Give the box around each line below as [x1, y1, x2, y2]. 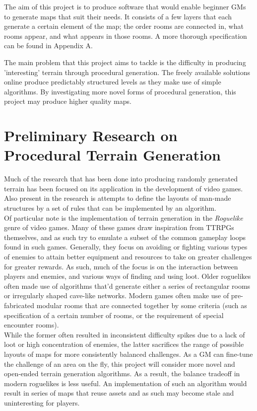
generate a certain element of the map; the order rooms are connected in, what [4, 21, 244, 31]
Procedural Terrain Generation [4, 145, 221, 165]
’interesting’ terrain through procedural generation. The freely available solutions [4, 67, 251, 77]
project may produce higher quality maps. [4, 96, 131, 106]
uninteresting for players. [4, 397, 80, 408]
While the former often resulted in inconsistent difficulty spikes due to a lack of [4, 329, 245, 339]
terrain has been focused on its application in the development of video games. [4, 183, 243, 193]
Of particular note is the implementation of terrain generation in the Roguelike [4, 212, 243, 223]
